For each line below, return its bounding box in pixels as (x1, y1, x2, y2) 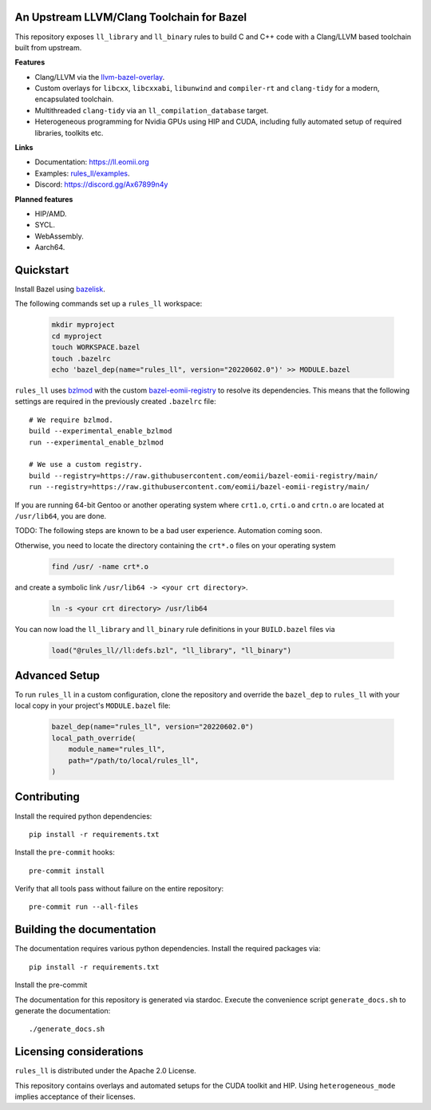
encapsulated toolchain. (34, 94, 114, 104)
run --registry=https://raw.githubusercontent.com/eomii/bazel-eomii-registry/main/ (29, 483, 370, 492)
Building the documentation (14, 922, 156, 937)
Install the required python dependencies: (14, 811, 152, 821)
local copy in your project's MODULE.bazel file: (14, 701, 171, 710)
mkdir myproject (51, 320, 116, 330)
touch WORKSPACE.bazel (51, 343, 140, 352)
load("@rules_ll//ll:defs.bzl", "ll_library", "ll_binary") (51, 646, 292, 654)
